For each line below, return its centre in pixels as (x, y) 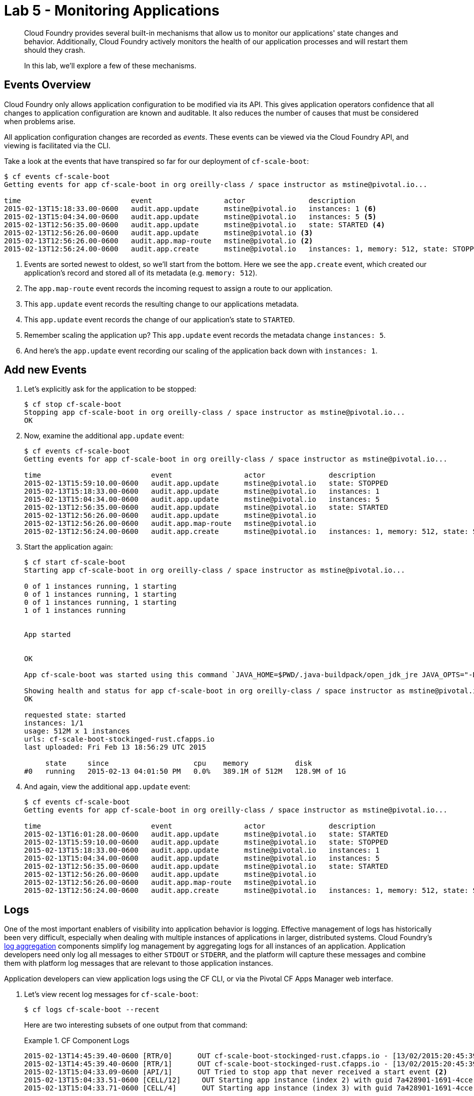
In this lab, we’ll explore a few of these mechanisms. (110, 65)
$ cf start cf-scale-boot (75, 562)
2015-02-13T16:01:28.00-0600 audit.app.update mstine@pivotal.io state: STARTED (206, 834)
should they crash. (55, 50)
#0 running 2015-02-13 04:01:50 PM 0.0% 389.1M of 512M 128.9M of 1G (185, 771)
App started (47, 635)
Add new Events (45, 370)
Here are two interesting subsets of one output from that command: (136, 1025)
